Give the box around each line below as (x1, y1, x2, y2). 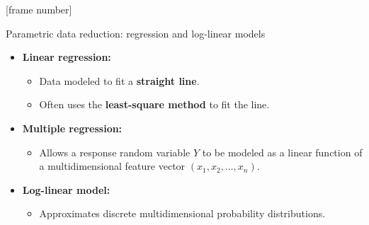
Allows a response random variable (39, 144, 191, 159)
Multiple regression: (22, 120, 123, 135)
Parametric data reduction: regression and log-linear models (6, 25, 266, 40)
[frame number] (6, 2, 72, 16)
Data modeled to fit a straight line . (39, 73, 200, 88)
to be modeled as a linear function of (202, 144, 363, 159)
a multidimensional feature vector (39, 158, 186, 173)
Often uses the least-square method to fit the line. (39, 97, 270, 112)
